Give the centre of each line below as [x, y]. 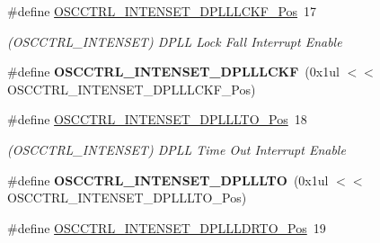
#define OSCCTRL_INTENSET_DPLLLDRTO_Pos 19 [167, 227]
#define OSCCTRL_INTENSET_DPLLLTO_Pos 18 [157, 119]
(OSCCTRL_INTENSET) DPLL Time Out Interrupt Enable [177, 149]
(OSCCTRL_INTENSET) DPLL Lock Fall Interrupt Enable [175, 41]
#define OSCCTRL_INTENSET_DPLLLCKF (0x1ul [173, 72]
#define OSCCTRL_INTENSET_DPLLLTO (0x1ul [168, 180]
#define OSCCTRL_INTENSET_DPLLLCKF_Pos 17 [162, 11]
